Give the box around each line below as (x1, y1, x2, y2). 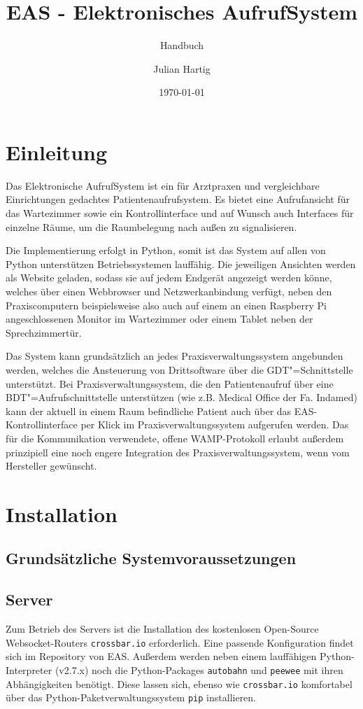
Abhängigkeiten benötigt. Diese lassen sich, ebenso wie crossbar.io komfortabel (6, 676, 353, 691)
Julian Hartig (153, 61, 211, 76)
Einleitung (6, 137, 108, 166)
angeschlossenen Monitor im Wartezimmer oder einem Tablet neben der (6, 311, 313, 326)
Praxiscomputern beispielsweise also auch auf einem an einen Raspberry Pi (6, 297, 327, 312)
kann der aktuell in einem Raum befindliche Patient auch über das (6, 403, 292, 418)
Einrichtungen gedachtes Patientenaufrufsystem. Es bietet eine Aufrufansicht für (6, 192, 350, 206)
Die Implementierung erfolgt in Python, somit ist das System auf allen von (6, 243, 326, 258)
